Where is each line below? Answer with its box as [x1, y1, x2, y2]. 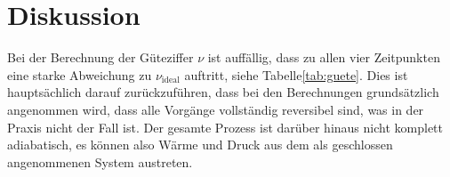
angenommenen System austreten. [7, 152, 193, 171]
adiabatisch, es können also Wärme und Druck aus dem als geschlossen [7, 135, 393, 154]
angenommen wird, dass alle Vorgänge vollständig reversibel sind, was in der [7, 100, 424, 118]
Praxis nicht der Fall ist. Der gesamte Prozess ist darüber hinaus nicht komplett [7, 117, 443, 136]
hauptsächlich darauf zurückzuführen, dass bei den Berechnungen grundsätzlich [7, 83, 439, 101]
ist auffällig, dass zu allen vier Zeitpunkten [207, 48, 440, 67]
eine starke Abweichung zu [7, 65, 152, 84]
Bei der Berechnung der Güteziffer [7, 48, 194, 67]
